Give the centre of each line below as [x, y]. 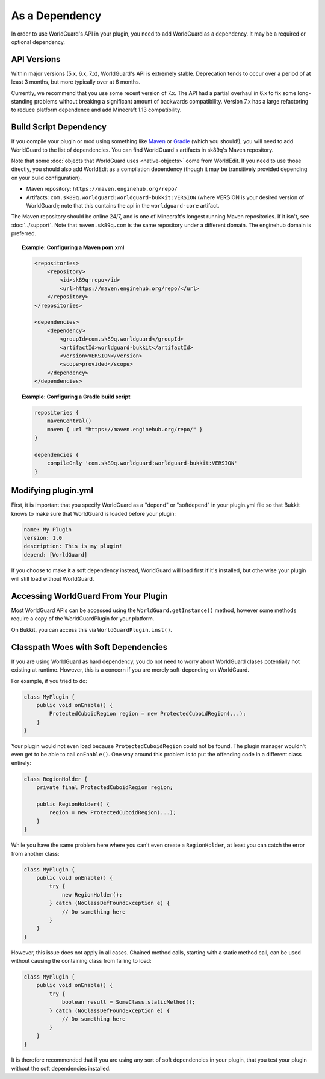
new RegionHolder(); [92, 895]
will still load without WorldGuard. [53, 579]
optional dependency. [38, 42]
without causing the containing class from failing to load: [81, 961]
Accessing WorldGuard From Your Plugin [89, 596]
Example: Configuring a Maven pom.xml [73, 247]
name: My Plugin [48, 529]
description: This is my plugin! [73, 546]
